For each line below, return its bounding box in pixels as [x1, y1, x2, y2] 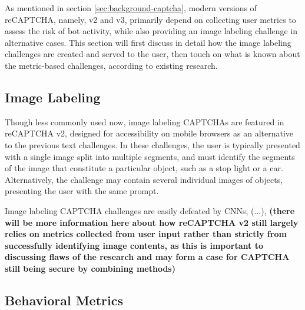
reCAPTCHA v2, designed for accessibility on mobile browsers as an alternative [5, 127, 294, 139]
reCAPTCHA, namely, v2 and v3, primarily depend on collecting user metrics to [5, 13, 296, 25]
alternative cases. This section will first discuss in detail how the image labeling [5, 36, 291, 48]
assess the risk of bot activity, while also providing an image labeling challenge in [5, 25, 298, 37]
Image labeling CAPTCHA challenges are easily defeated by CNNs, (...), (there [5, 204, 295, 216]
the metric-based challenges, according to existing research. [5, 59, 218, 71]
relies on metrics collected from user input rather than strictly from [5, 228, 287, 240]
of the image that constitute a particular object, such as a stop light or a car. [5, 162, 283, 174]
